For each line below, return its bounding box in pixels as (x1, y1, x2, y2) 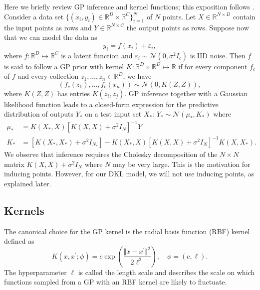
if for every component (178, 61, 248, 71)
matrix (4, 158, 24, 169)
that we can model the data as (4, 32, 97, 42)
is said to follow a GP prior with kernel (4, 61, 124, 71)
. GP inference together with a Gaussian (124, 88, 248, 98)
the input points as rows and (4, 22, 92, 32)
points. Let (162, 11, 196, 21)
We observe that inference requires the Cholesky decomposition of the (4, 149, 218, 159)
